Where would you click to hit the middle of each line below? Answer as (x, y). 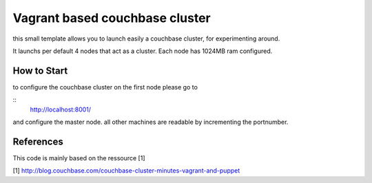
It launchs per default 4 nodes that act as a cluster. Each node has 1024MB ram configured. (143, 51)
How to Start (40, 71)
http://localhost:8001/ (61, 109)
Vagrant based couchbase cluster (112, 18)
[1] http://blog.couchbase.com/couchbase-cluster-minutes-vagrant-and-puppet (126, 171)
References (38, 141)
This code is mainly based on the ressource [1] (79, 158)
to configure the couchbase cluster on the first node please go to (105, 87)
